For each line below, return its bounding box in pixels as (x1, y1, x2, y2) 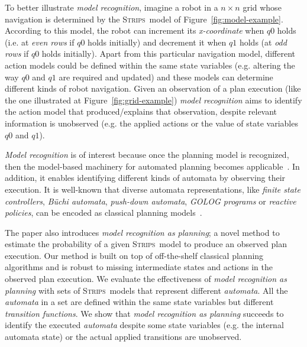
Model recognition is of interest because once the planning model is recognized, (5, 148, 289, 161)
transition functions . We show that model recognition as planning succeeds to (5, 307, 284, 319)
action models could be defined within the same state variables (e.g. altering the (5, 59, 295, 71)
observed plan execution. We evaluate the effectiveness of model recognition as (5, 273, 287, 285)
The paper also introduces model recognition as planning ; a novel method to (5, 226, 280, 238)
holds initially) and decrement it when (88, 35, 227, 48)
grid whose (243, 1, 282, 13)
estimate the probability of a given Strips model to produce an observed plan (5, 238, 287, 250)
